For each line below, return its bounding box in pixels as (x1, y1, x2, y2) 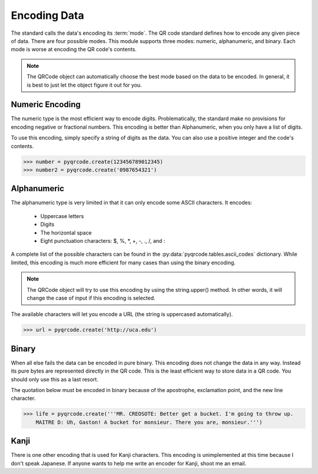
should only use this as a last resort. (11, 376, 98, 383)
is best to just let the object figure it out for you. (26, 81, 143, 88)
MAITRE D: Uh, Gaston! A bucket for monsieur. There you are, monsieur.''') (35, 419, 263, 426)
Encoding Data (11, 9, 85, 22)
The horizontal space (40, 229, 92, 236)
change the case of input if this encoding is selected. (26, 294, 155, 301)
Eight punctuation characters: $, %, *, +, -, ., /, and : (40, 238, 165, 245)
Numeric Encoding (11, 100, 81, 110)
